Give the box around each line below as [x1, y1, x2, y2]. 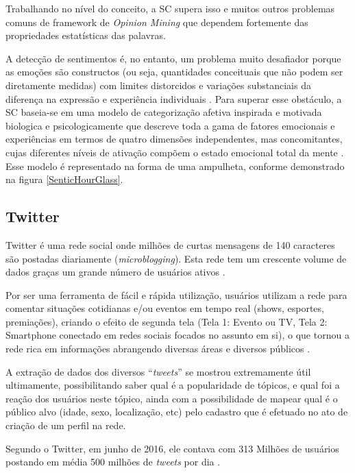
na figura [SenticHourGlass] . [5, 172, 123, 186]
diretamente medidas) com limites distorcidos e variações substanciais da [5, 77, 311, 92]
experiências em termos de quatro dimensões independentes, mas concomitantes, [5, 132, 343, 146]
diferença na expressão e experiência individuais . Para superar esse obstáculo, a [5, 91, 342, 106]
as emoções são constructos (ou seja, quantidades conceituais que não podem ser [5, 64, 343, 79]
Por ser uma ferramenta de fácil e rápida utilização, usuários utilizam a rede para [5, 287, 347, 302]
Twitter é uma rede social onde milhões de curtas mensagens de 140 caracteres [5, 237, 335, 252]
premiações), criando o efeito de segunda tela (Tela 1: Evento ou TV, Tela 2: [5, 314, 328, 328]
